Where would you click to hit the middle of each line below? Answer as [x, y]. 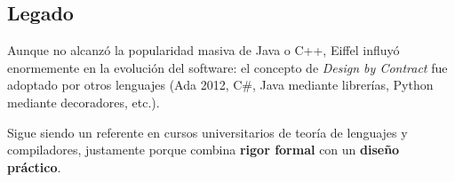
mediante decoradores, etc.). [84, 102]
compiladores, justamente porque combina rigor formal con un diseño [204, 150]
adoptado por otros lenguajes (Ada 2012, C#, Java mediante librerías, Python [220, 85]
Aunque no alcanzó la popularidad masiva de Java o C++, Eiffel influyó [204, 50]
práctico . [34, 166]
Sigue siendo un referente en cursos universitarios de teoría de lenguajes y [208, 132]
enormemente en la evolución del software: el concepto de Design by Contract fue [227, 67]
